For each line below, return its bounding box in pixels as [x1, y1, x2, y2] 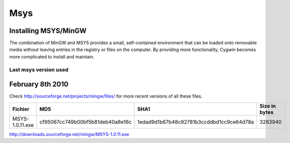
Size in [259, 102, 276, 109]
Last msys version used [9, 66, 69, 73]
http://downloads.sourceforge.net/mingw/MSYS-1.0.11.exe [9, 131, 129, 137]
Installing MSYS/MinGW [9, 26, 87, 35]
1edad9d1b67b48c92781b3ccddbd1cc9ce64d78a [137, 118, 254, 125]
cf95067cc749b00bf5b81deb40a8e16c [39, 118, 132, 125]
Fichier [12, 105, 30, 112]
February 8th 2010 [9, 80, 69, 88]
